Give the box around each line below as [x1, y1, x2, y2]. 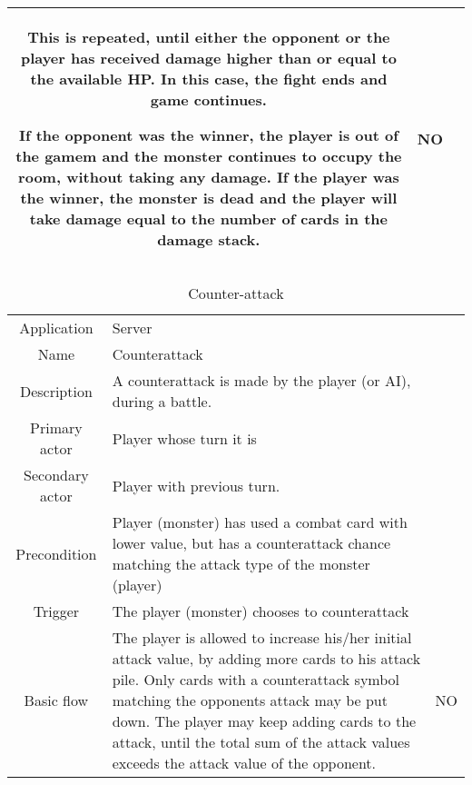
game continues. [150, 89, 267, 110]
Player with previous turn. [112, 474, 280, 496]
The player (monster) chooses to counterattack [112, 601, 409, 621]
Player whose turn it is [112, 427, 257, 449]
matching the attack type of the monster [112, 553, 370, 574]
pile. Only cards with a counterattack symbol [112, 669, 400, 690]
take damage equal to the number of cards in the [29, 208, 388, 229]
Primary [30, 417, 83, 438]
